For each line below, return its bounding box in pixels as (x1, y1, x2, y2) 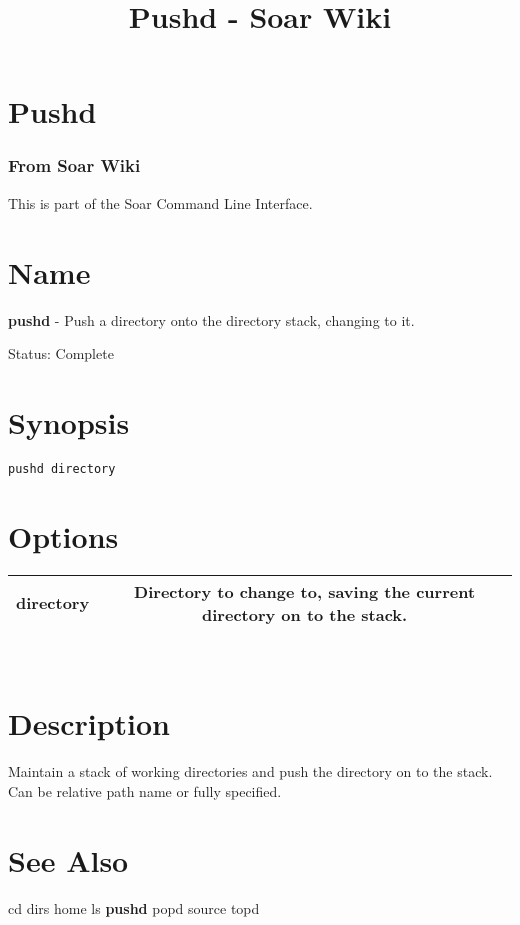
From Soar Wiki (8, 153, 141, 178)
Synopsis (8, 401, 130, 442)
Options (8, 515, 119, 556)
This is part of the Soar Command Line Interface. (8, 192, 313, 213)
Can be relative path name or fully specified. (8, 780, 282, 801)
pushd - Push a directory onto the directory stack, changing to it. (8, 309, 415, 330)
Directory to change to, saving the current (134, 579, 476, 603)
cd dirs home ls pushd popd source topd (8, 897, 260, 918)
